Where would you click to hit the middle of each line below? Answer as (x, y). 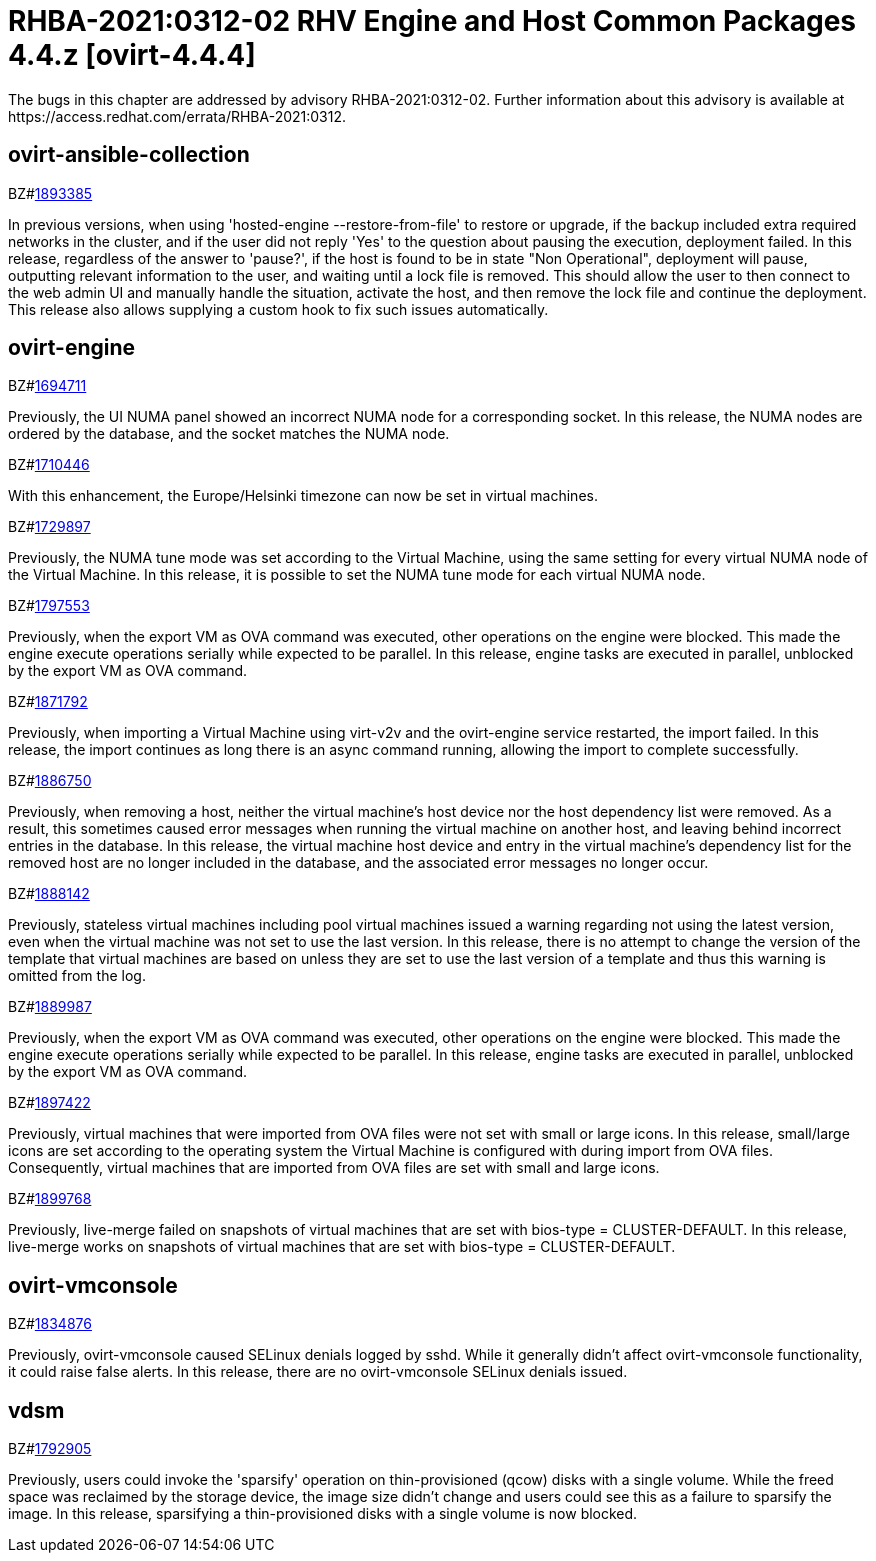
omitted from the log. (77, 976)
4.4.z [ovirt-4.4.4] (132, 55)
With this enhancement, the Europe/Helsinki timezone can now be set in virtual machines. (303, 496)
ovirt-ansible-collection (129, 155)
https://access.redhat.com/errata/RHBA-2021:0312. (177, 116)
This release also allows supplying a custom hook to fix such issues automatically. (278, 309)
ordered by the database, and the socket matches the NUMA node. (229, 434)
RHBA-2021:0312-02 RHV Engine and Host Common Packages (432, 21)
